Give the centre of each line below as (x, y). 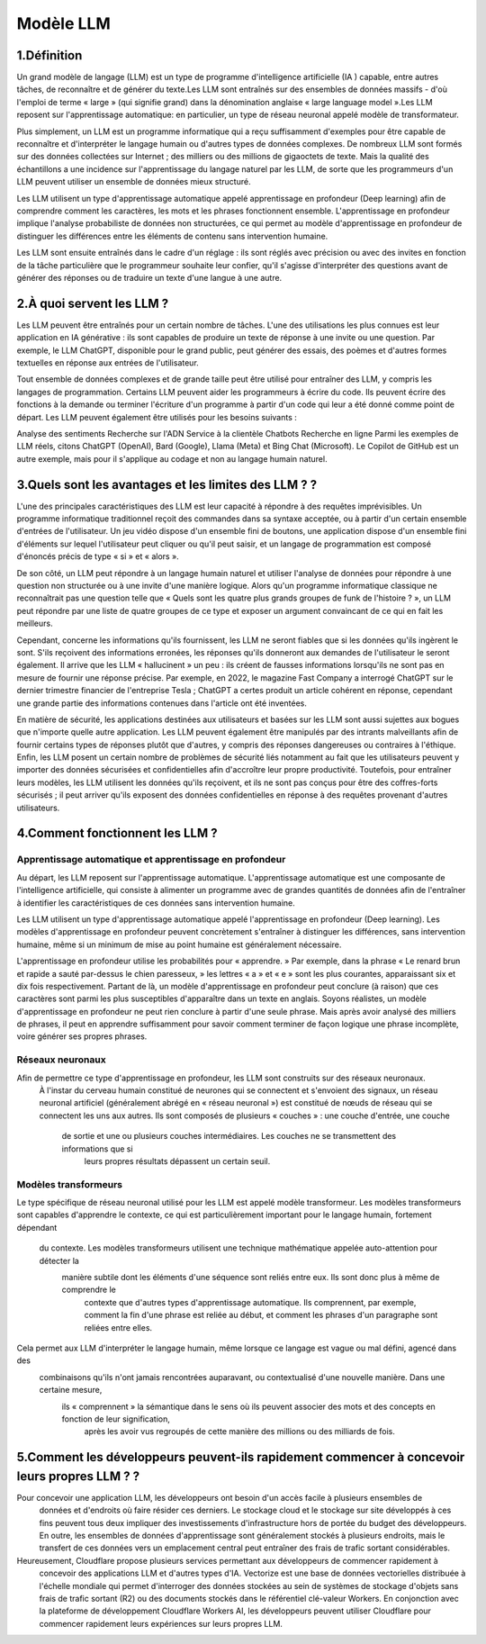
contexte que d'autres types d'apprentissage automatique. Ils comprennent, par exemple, (250, 1302)
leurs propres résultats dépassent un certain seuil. (177, 1161)
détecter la (59, 1260)
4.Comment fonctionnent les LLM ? (117, 833)
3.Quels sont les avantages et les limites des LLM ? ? (167, 485)
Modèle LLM (64, 23)
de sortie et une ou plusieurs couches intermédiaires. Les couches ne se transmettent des (229, 1136)
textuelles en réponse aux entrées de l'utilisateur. (108, 363)
